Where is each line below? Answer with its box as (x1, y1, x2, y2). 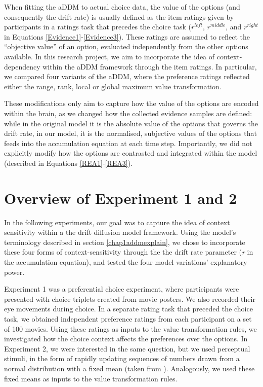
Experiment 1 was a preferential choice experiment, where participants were (4, 284, 239, 294)
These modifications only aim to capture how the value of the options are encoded (4, 98, 259, 109)
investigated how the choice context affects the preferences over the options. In (4, 333, 248, 344)
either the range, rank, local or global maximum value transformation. (4, 81, 222, 91)
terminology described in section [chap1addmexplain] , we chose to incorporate (4, 236, 245, 247)
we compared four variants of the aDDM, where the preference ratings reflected (4, 71, 250, 82)
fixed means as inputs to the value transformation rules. (4, 373, 178, 383)
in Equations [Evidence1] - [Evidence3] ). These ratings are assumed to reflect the (4, 31, 250, 42)
